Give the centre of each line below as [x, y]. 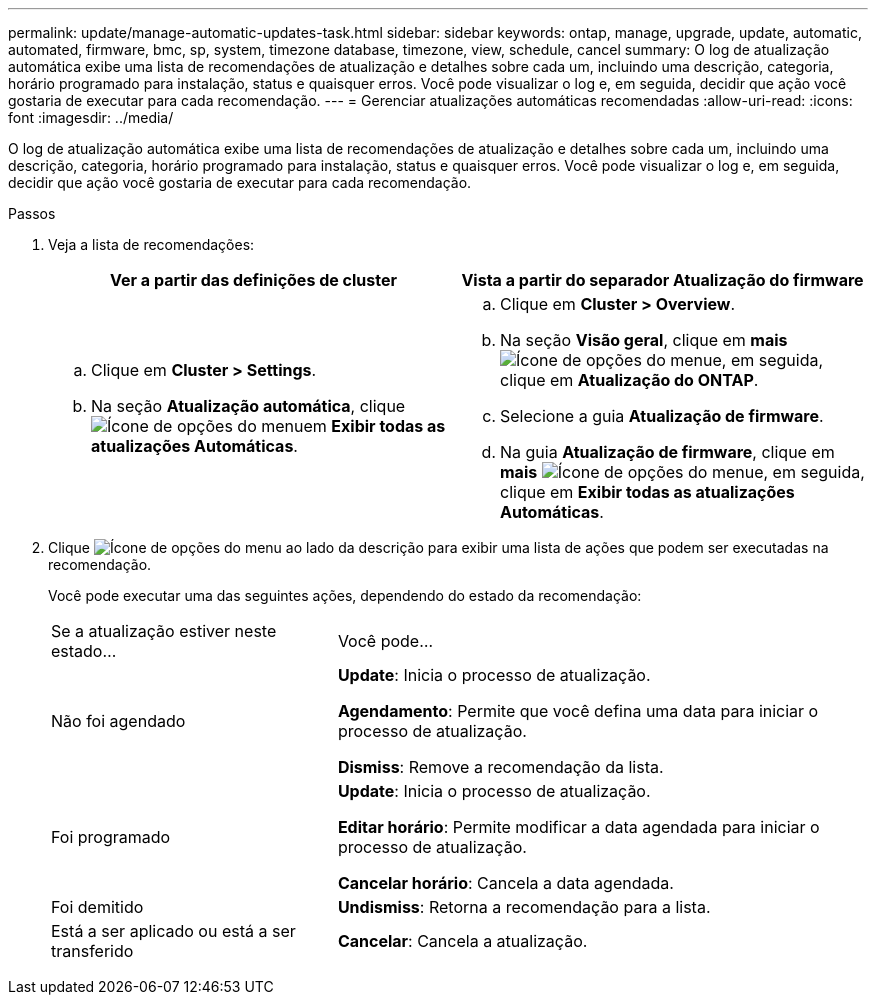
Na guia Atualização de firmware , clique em [667, 452]
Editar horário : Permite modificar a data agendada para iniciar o [578, 827]
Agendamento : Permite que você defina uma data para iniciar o [578, 711]
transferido [92, 951]
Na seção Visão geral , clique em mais [644, 340]
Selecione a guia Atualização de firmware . [662, 416]
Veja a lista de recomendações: [151, 244]
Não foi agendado [118, 721]
